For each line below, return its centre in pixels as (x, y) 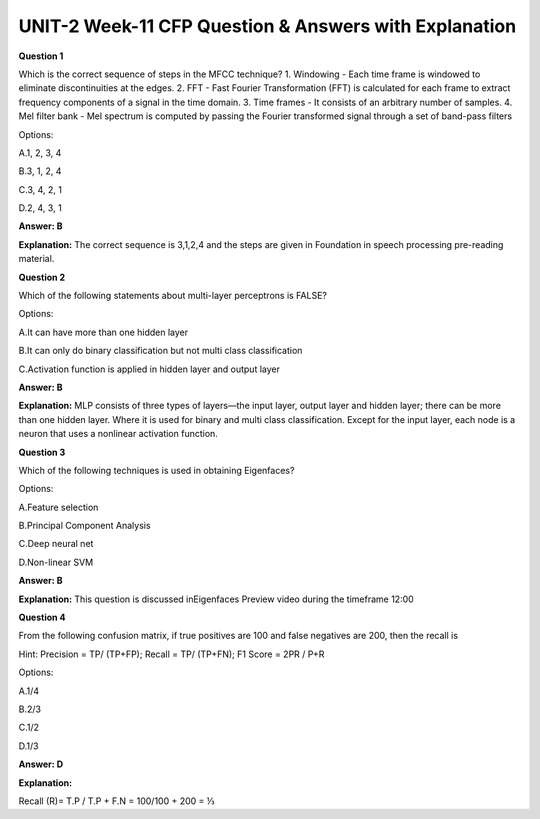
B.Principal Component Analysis (84, 526)
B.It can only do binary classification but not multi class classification (160, 351)
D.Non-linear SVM (56, 562)
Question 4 (42, 617)
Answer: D (41, 764)
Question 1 (41, 56)
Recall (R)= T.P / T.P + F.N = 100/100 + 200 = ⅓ (116, 801)
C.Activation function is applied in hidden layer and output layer (149, 369)
